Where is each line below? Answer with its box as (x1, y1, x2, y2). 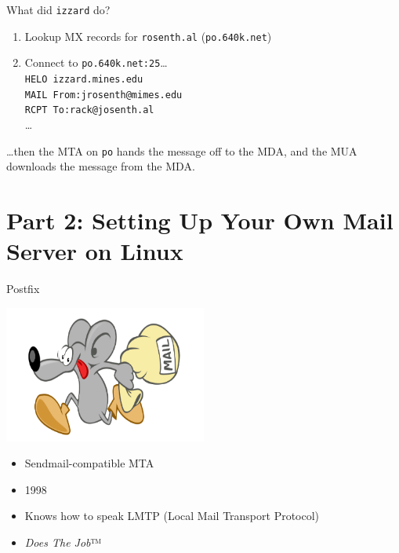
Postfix (6, 280, 40, 297)
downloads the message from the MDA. (6, 158, 195, 174)
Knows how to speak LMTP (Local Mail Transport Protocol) (24, 507, 320, 524)
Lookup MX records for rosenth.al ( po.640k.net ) (24, 27, 272, 44)
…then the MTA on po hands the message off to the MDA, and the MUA (6, 142, 357, 159)
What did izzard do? (6, 2, 111, 17)
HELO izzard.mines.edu (24, 73, 143, 85)
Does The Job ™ (24, 534, 102, 551)
